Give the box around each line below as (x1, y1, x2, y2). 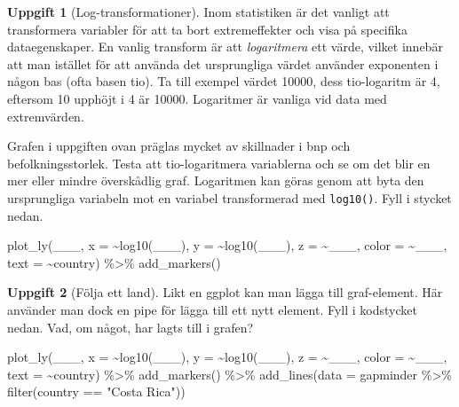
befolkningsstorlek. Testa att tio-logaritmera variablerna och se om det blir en (7, 153, 431, 172)
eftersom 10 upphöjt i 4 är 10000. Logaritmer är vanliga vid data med (7, 89, 387, 107)
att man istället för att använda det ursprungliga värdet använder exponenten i (7, 54, 439, 73)
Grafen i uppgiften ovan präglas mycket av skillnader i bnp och (7, 137, 351, 155)
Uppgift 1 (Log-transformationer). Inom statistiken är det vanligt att (7, 3, 390, 20)
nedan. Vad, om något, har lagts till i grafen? (7, 317, 254, 336)
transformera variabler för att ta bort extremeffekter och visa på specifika (7, 20, 408, 38)
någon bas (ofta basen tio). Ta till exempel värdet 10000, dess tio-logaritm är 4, (7, 72, 440, 90)
